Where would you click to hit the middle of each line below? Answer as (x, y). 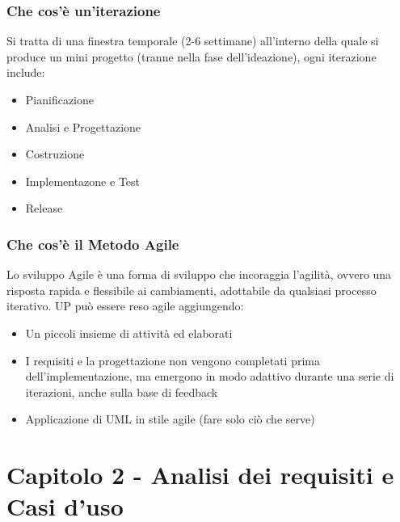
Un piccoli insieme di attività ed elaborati (129, 333)
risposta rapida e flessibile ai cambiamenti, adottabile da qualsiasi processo (192, 290)
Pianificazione (60, 99)
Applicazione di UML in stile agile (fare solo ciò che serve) (170, 419)
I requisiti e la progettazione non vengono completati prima (173, 360)
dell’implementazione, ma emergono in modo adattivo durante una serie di (210, 376)
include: (26, 72)
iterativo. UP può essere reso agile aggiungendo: (125, 306)
